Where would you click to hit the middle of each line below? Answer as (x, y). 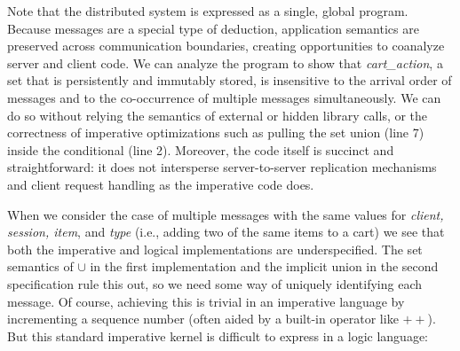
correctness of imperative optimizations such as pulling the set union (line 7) (216, 133)
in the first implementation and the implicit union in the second (264, 266)
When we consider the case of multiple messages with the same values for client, (226, 214)
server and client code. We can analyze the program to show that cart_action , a (225, 62)
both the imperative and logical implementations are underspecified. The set (215, 249)
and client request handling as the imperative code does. (161, 184)
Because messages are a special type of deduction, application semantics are (213, 28)
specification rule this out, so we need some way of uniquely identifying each (214, 283)
